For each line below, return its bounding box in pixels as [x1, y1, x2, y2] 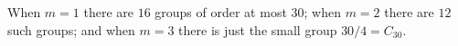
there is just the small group [178, 20, 337, 39]
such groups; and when [7, 20, 135, 39]
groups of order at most [154, 3, 287, 21]
